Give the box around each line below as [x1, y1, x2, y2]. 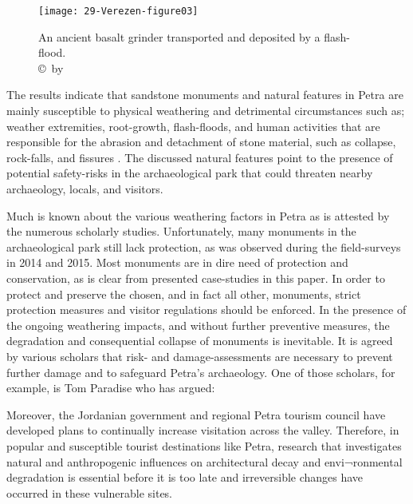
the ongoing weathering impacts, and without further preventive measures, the [6, 316, 390, 333]
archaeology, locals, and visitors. [6, 181, 163, 196]
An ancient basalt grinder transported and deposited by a [38, 28, 321, 45]
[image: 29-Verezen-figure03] [38, 6, 199, 17]
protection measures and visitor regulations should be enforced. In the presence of [6, 301, 407, 318]
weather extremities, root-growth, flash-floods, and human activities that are [6, 117, 380, 134]
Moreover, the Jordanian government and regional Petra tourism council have [6, 406, 386, 423]
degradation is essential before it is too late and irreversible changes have [6, 469, 364, 486]
